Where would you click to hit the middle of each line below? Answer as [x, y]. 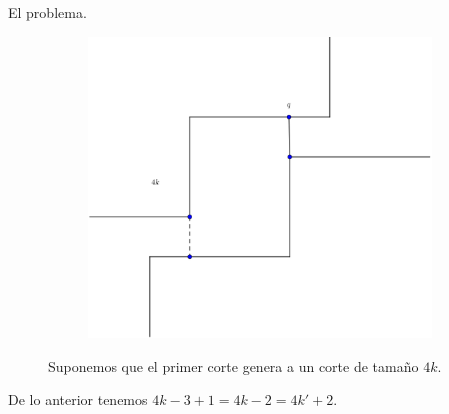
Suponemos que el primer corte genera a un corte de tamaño [233, 365]
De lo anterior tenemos [78, 399]
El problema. [47, 12]
